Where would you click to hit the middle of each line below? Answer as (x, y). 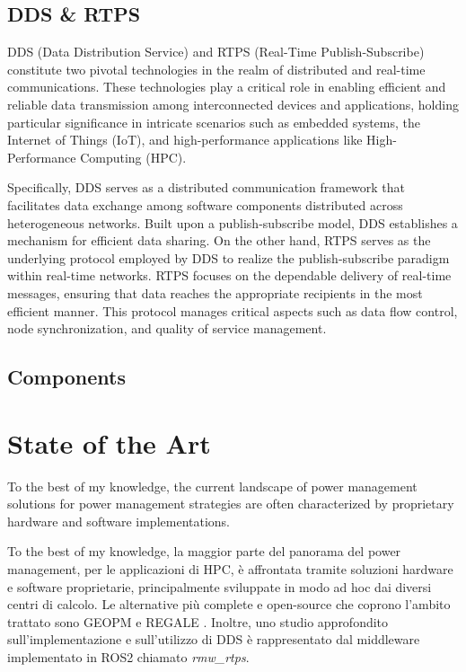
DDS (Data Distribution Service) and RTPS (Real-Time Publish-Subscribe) (216, 52)
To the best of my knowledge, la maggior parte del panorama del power (204, 551)
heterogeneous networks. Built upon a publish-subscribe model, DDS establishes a (233, 222)
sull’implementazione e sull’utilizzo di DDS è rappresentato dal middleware (214, 639)
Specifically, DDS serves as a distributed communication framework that (207, 187)
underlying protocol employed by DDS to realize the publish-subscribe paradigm (229, 257)
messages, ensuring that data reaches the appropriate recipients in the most (215, 292)
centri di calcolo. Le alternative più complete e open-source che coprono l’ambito (229, 604)
